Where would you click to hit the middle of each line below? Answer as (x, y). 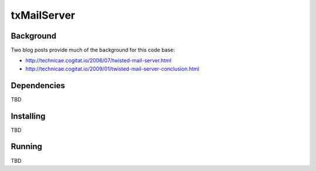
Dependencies (38, 85)
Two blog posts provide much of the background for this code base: (93, 50)
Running (27, 147)
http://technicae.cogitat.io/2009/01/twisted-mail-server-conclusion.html (112, 69)
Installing (28, 116)
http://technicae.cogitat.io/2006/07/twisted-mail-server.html (99, 61)
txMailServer (43, 15)
